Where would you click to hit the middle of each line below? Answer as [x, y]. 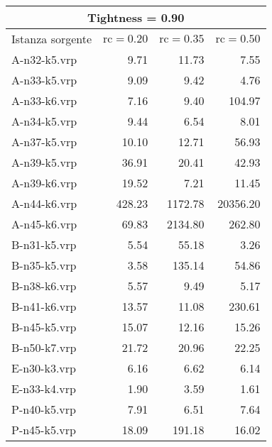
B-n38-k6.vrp [44, 286]
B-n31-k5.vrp [44, 244]
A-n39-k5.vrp [44, 162]
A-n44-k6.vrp [44, 203]
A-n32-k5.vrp [44, 59]
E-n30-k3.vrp [44, 368]
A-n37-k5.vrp [44, 142]
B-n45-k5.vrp [44, 327]
